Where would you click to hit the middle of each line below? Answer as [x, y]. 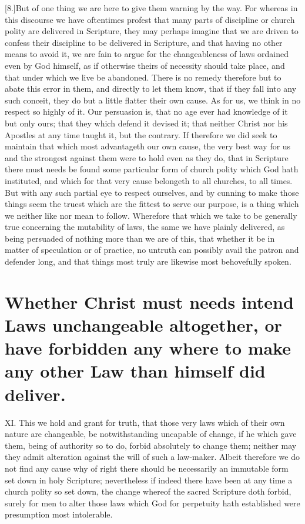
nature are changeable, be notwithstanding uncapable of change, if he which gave [151, 434]
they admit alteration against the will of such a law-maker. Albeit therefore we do [152, 457]
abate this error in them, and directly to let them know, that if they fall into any [151, 89]
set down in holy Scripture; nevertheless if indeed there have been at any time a [149, 480]
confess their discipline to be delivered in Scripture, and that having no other [144, 42]
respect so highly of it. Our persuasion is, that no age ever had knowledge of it [146, 111]
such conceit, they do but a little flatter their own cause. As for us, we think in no [153, 100]
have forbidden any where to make [148, 348]
